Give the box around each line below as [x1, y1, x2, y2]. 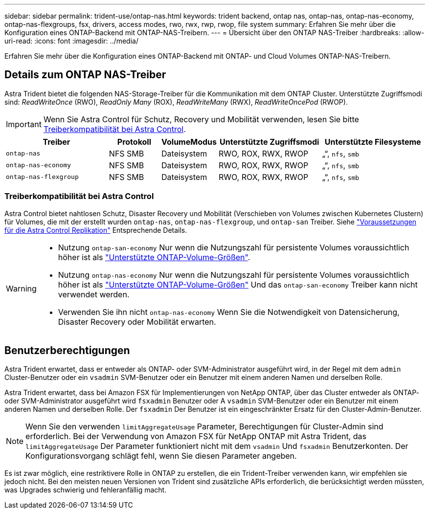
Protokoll [117, 136, 152, 147]
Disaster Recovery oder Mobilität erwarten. [58, 316, 216, 327]
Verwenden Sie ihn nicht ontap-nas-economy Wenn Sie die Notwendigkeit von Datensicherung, [58, 307, 400, 317]
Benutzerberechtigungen [4, 344, 130, 357]
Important [6, 119, 42, 129]
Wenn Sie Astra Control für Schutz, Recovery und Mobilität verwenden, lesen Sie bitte [43, 114, 359, 124]
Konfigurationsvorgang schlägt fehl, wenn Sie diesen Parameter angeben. [25, 451, 297, 461]
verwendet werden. [58, 289, 130, 299]
